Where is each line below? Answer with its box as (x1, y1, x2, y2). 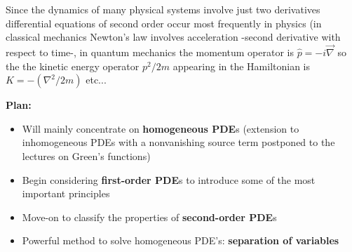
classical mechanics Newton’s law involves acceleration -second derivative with (6, 29, 341, 44)
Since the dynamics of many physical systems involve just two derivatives (6, 2, 320, 16)
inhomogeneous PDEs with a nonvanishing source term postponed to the (22, 135, 335, 150)
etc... (86, 72, 107, 87)
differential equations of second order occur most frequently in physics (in (6, 15, 322, 30)
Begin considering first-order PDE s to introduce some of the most (22, 172, 316, 187)
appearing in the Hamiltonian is (172, 58, 311, 73)
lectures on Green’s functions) (22, 148, 151, 163)
